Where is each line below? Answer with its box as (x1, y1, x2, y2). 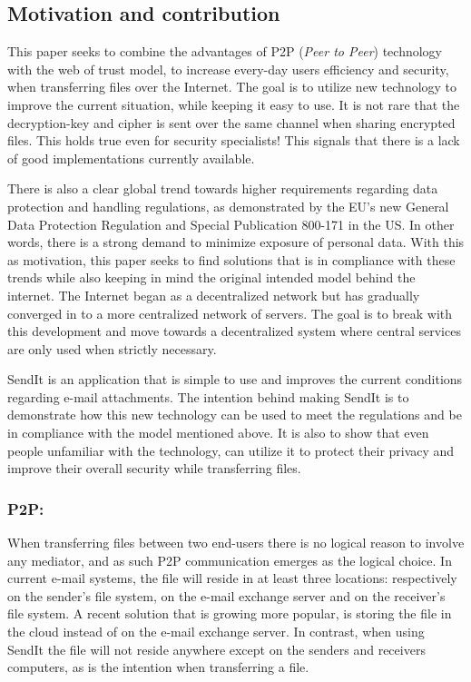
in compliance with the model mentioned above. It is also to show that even (7, 423, 429, 442)
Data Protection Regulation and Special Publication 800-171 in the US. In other (7, 214, 455, 233)
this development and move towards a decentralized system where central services (7, 321, 461, 341)
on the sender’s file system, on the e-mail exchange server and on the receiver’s (7, 586, 446, 605)
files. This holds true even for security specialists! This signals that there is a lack (7, 131, 460, 150)
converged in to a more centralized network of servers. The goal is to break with (7, 303, 453, 322)
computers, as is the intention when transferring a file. (7, 657, 309, 677)
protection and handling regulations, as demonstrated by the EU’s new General (7, 196, 449, 215)
